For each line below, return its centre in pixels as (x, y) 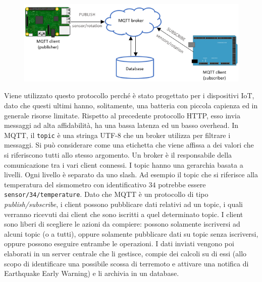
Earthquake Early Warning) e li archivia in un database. (92, 273)
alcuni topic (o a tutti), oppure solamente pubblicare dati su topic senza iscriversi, (131, 233)
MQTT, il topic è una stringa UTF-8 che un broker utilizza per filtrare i (117, 135)
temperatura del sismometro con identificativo (75, 184)
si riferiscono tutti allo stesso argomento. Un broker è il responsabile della (118, 154)
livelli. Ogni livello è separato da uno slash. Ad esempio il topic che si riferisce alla (131, 174)
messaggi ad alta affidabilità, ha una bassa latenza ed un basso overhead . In (121, 125)
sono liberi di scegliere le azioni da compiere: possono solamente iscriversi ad (122, 224)
